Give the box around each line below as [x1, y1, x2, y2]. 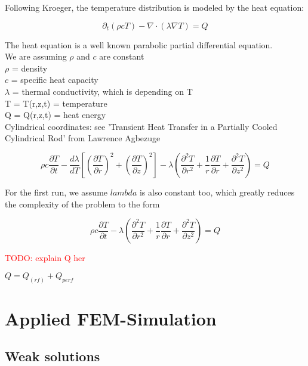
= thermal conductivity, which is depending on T [12, 85, 193, 97]
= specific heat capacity [11, 73, 98, 86]
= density [11, 61, 48, 74]
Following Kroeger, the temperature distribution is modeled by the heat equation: [5, 1, 304, 13]
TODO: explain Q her [5, 252, 85, 264]
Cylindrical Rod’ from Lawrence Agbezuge [5, 132, 161, 144]
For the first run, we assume [5, 185, 108, 198]
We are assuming [5, 50, 67, 63]
